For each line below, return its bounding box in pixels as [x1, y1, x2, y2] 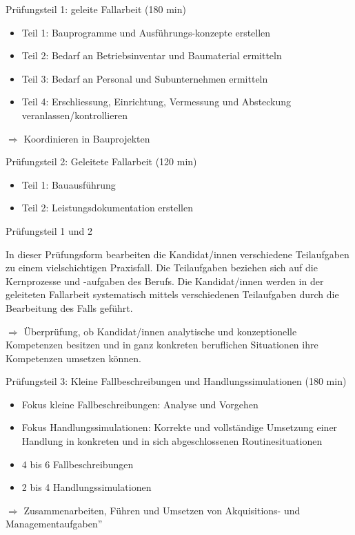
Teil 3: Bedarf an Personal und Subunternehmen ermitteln [21, 71, 268, 85]
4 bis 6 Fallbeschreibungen [21, 457, 134, 471]
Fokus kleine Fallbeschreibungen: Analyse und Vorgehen [21, 397, 258, 411]
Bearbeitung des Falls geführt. [6, 300, 133, 315]
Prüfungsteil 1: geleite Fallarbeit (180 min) [6, 2, 186, 16]
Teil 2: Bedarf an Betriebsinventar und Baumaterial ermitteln [21, 48, 282, 63]
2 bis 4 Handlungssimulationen [21, 480, 152, 494]
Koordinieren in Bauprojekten [23, 131, 150, 145]
